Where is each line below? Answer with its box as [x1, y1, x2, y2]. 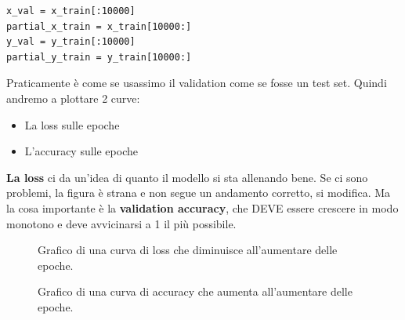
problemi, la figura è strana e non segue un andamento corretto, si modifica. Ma [6, 184, 391, 201]
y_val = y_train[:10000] [6, 36, 136, 48]
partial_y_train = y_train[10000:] [6, 51, 192, 63]
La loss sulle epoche [24, 116, 120, 133]
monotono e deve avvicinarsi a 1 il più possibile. [6, 215, 237, 231]
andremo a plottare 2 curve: [6, 89, 140, 106]
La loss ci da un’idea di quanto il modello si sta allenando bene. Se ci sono [6, 169, 368, 185]
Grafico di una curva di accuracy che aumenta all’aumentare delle [38, 283, 353, 300]
